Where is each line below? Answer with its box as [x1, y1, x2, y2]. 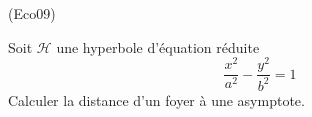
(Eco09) [8, 3, 56, 23]
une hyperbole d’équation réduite [56, 36, 260, 57]
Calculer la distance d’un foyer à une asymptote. [8, 89, 305, 110]
